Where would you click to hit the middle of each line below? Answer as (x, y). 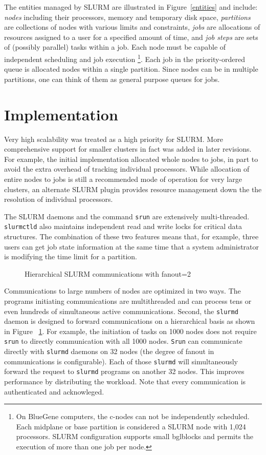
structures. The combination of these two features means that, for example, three (131, 236)
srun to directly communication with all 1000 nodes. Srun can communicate (123, 341)
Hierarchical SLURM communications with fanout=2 (108, 273)
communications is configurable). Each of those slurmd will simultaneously (121, 361)
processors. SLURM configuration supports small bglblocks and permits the (135, 436)
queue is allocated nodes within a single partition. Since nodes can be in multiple (131, 69)
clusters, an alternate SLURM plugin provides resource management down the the (133, 189)
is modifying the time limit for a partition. (71, 256)
